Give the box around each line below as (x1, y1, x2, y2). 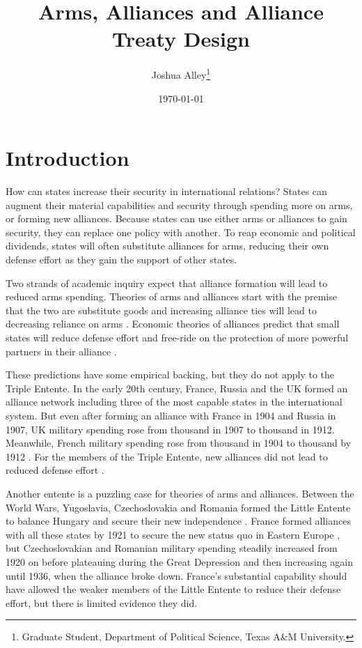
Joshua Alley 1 (151, 65, 211, 82)
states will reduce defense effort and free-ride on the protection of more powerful (6, 330, 349, 345)
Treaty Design (112, 24, 250, 53)
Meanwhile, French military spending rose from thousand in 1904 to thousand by (6, 435, 352, 450)
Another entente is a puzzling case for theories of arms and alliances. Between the (6, 486, 354, 500)
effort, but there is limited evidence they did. (6, 595, 198, 610)
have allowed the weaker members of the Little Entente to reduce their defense (6, 582, 341, 596)
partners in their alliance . (6, 344, 117, 358)
